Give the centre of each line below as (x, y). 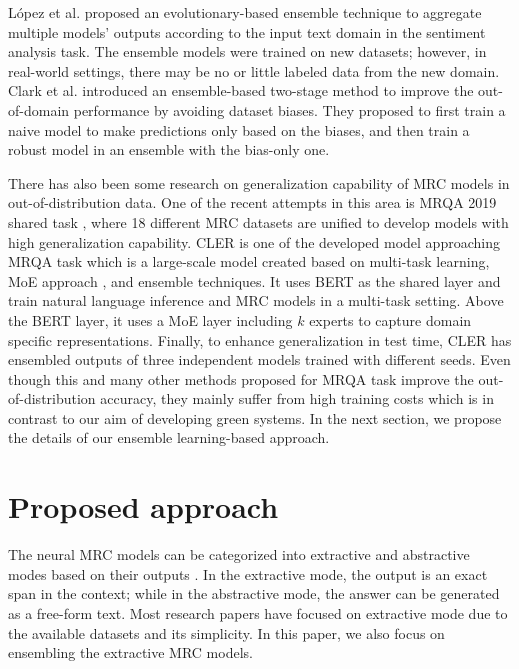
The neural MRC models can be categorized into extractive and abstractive (239, 554)
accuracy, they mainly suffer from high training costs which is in (297, 398)
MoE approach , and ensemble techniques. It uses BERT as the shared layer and (254, 280)
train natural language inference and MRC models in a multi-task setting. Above (256, 300)
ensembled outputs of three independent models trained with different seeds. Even (259, 359)
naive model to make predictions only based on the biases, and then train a (239, 129)
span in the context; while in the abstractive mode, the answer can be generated (254, 593)
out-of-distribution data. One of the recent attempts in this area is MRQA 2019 (252, 202)
